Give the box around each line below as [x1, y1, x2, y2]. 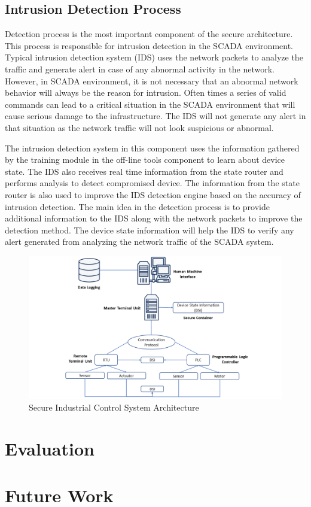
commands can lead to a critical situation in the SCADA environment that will [5, 98, 295, 110]
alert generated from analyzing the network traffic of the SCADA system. [5, 235, 274, 248]
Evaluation [5, 436, 94, 460]
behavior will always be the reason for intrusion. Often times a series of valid [5, 86, 286, 99]
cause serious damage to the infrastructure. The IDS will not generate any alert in [5, 110, 306, 122]
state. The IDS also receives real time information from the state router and [5, 165, 283, 177]
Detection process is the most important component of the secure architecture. [5, 28, 293, 40]
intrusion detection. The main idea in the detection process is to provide [5, 200, 270, 212]
